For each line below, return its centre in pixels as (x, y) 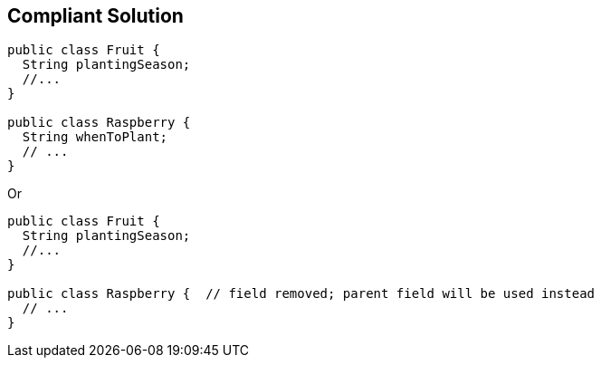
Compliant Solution (95, 16)
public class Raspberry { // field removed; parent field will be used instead (301, 294)
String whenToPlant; (95, 137)
